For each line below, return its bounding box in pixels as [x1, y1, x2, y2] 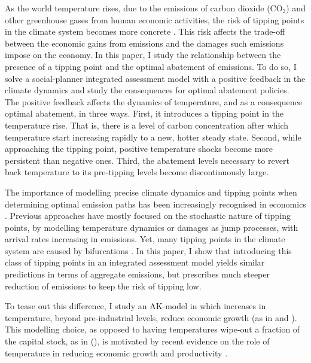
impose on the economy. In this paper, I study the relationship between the [5, 48, 281, 61]
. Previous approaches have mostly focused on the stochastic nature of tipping [5, 209, 291, 222]
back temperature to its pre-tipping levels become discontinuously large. [5, 166, 269, 178]
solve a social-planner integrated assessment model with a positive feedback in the [5, 72, 306, 84]
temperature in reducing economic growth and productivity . [5, 346, 228, 359]
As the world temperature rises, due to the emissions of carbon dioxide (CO [5, 2, 283, 14]
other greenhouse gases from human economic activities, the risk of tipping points [5, 13, 304, 26]
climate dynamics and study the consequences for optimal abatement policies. [5, 84, 289, 96]
